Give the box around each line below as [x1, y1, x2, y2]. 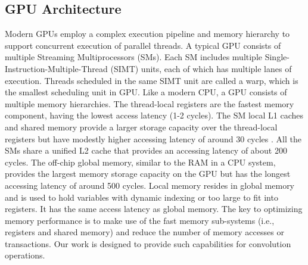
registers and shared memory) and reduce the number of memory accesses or [5, 226, 284, 238]
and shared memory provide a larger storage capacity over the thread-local [5, 120, 278, 133]
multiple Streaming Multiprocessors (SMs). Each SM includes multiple [5, 51, 263, 63]
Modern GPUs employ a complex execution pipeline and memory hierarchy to [5, 27, 290, 40]
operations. [5, 249, 45, 261]
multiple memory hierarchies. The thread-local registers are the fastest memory [5, 97, 294, 110]
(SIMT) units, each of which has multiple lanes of [110, 62, 292, 74]
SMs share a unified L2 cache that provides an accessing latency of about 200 [5, 144, 287, 157]
